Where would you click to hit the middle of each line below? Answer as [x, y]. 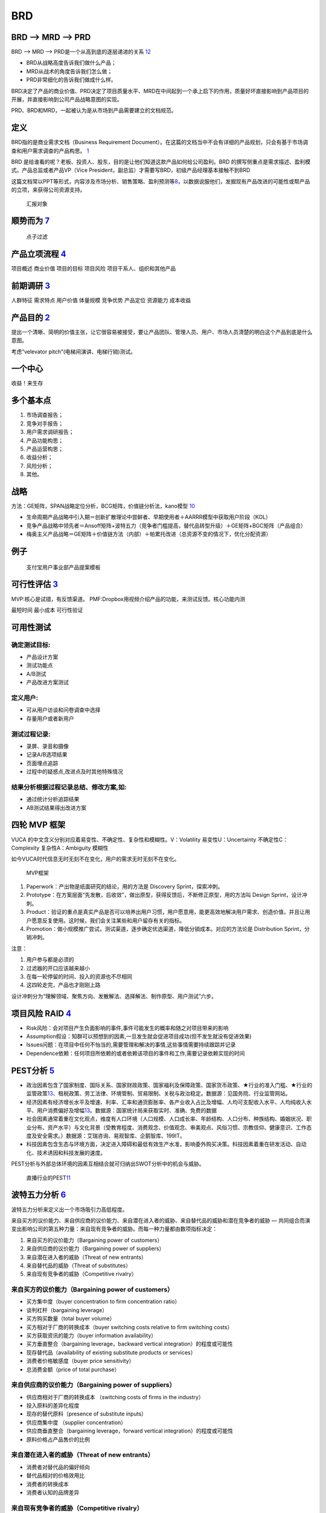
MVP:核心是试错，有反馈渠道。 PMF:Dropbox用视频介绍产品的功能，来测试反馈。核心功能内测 [128, 599]
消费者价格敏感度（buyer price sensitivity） [80, 1361]
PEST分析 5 [33, 1070]
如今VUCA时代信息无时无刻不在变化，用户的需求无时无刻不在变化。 [95, 859]
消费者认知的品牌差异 [53, 1492]
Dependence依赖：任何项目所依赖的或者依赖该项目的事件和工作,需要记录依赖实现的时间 [136, 1053]
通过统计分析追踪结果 [53, 799]
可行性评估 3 [35, 584]
